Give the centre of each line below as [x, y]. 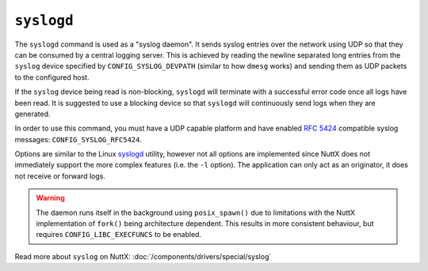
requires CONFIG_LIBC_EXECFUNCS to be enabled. [119, 235]
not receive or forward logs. [60, 176]
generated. [32, 114]
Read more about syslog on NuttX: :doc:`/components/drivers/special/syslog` [143, 256]
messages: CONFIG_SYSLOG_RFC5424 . [78, 139]
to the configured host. [52, 77]
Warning [50, 198]
